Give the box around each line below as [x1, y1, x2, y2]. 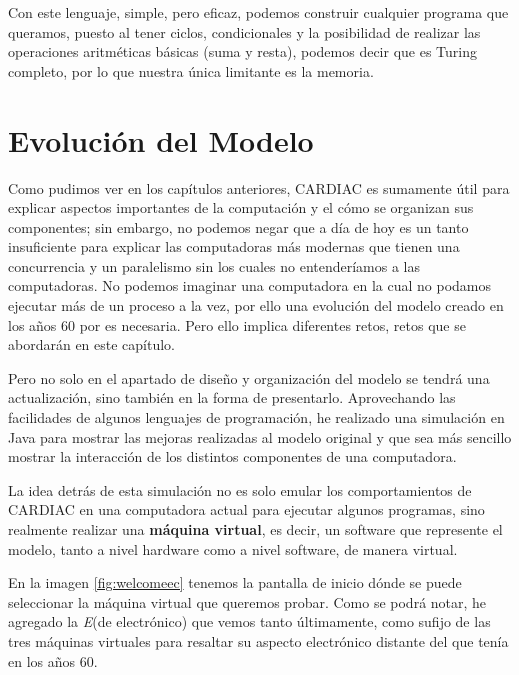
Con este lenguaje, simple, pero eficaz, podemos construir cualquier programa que [8, 2, 509, 22]
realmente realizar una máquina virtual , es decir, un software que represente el [8, 519, 503, 539]
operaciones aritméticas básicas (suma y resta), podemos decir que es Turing [8, 41, 477, 62]
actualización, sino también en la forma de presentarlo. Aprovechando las [8, 387, 456, 408]
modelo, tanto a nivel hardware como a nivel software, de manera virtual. [8, 538, 458, 559]
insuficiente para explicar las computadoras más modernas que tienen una [8, 236, 460, 257]
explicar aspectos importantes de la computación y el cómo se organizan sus [8, 197, 474, 218]
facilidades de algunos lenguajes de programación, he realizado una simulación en [8, 407, 505, 428]
